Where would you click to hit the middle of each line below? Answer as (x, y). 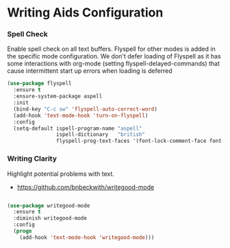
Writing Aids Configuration (85, 13)
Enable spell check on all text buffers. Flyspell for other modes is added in (111, 49)
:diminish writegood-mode (50, 218)
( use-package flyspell (39, 84)
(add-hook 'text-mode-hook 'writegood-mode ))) (87, 237)
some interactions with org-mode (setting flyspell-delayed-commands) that (114, 64)
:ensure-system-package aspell (58, 97)
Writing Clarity (32, 159)
